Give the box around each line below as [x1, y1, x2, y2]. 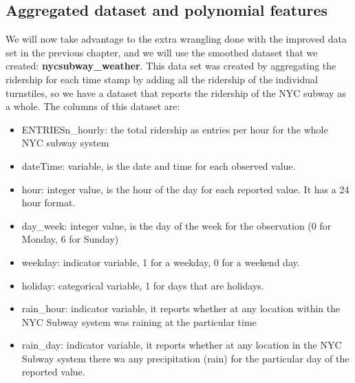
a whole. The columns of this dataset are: [6, 99, 180, 113]
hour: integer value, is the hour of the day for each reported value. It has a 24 [21, 182, 349, 196]
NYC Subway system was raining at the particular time [21, 314, 257, 329]
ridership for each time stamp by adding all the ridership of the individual [6, 72, 318, 86]
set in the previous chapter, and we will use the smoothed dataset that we [6, 45, 318, 59]
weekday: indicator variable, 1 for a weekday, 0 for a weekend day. [21, 254, 300, 269]
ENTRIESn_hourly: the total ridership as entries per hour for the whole [21, 122, 328, 136]
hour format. [21, 195, 76, 210]
